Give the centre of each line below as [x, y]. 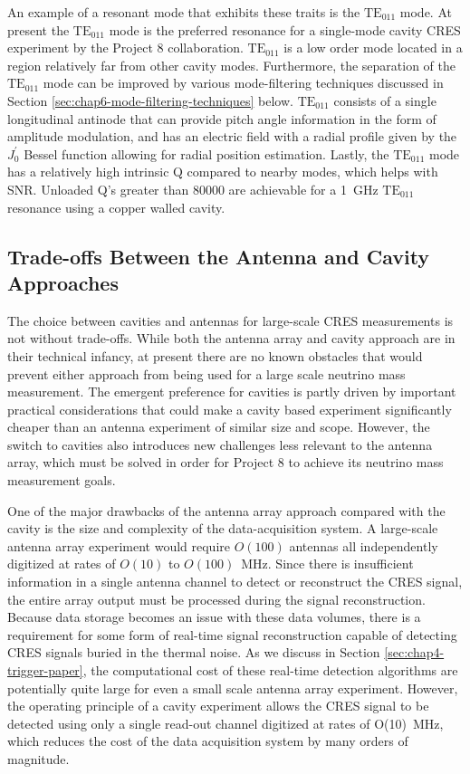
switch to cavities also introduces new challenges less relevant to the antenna [220, 444]
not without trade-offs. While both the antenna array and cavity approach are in [231, 338]
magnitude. [38, 758]
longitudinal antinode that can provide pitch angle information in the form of [222, 118]
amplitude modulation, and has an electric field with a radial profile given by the [232, 136]
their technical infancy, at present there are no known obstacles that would [215, 355]
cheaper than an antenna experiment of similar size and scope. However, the [219, 427]
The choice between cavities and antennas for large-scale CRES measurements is [230, 320]
